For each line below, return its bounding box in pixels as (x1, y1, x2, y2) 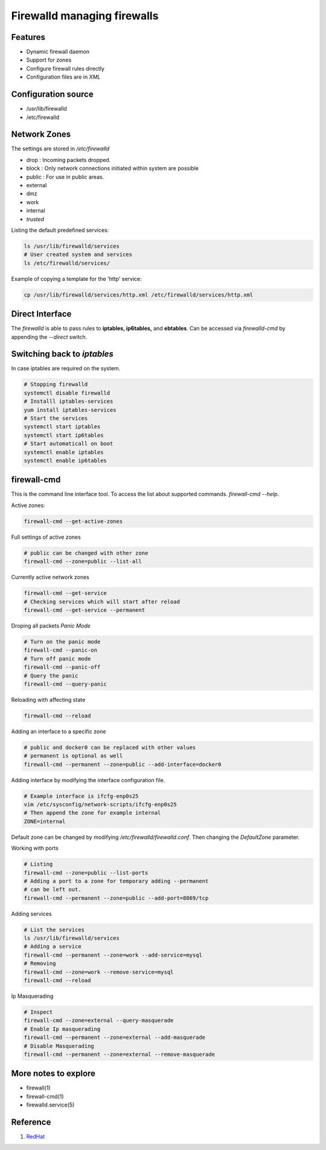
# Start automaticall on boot (24, 440, 113, 447)
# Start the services (24, 415, 88, 422)
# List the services (24, 926, 85, 933)
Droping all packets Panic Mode (11, 622, 91, 629)
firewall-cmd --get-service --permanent (24, 606, 145, 613)
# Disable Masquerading (24, 1042, 95, 1049)
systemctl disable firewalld (24, 390, 110, 396)
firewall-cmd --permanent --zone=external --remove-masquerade (24, 1051, 216, 1058)
